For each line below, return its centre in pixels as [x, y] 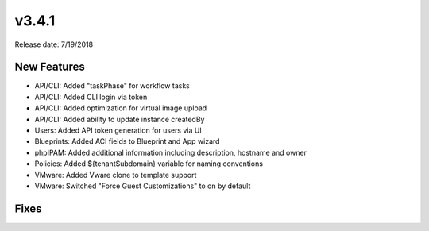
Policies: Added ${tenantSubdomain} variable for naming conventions [149, 164]
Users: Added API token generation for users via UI [118, 130]
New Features [50, 67]
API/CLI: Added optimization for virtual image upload [121, 108]
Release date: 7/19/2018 [54, 44]
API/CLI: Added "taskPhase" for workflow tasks [112, 86]
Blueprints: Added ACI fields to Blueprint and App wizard [127, 141]
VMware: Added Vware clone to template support [116, 175]
